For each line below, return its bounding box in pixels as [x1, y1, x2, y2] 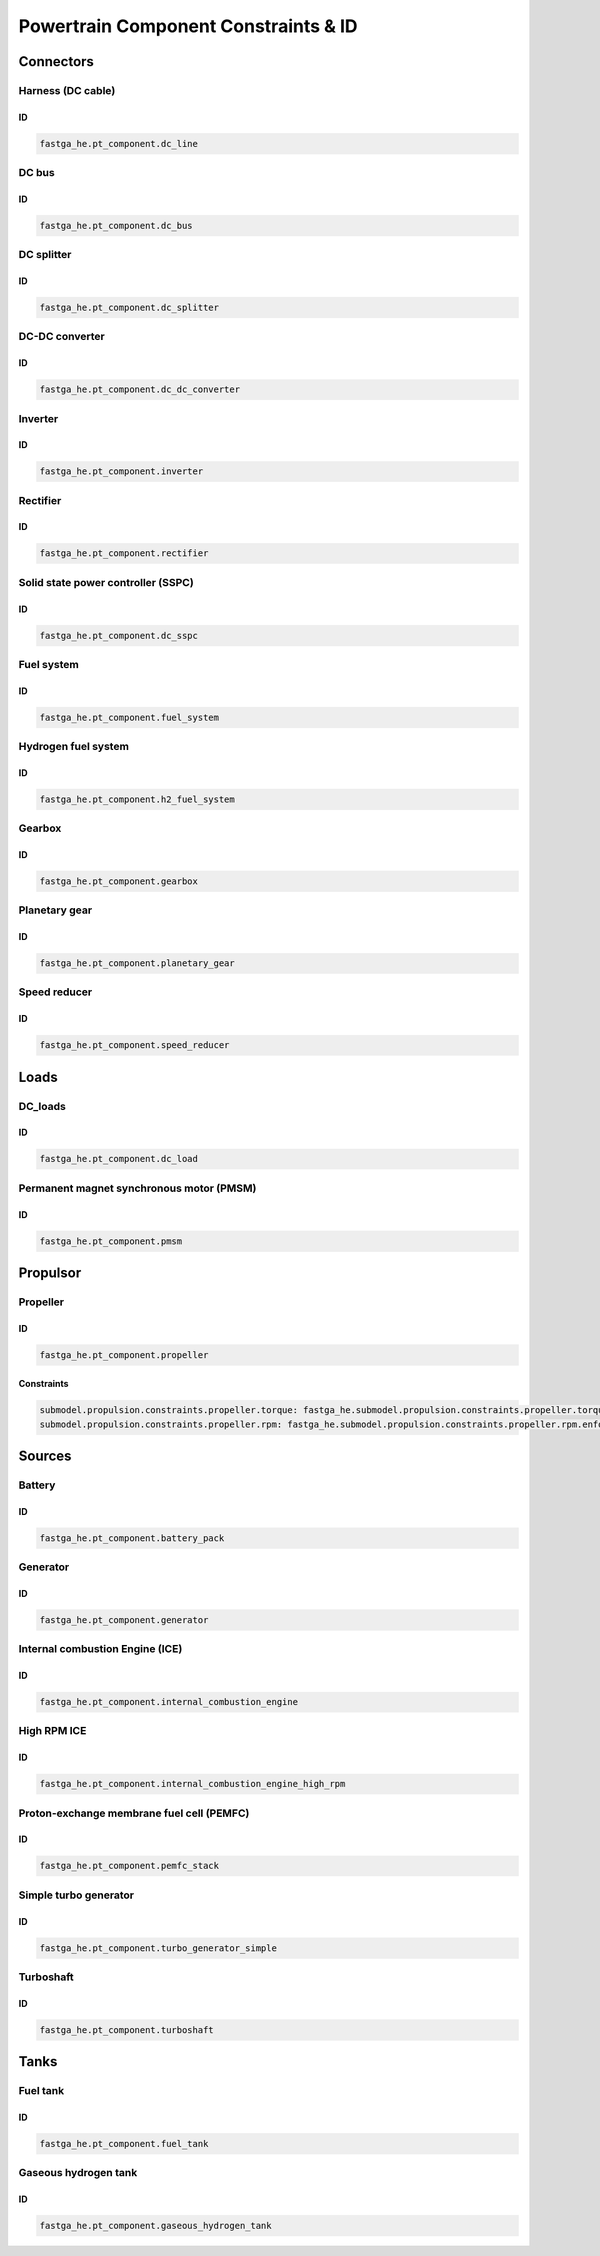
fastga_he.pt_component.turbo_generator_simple [39, 1942, 277, 1954]
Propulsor [18, 1264, 82, 1281]
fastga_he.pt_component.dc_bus [39, 220, 194, 231]
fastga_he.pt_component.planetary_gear [39, 958, 235, 969]
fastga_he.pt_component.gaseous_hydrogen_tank [39, 2220, 272, 2231]
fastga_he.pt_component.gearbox [39, 875, 199, 887]
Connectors [18, 53, 95, 70]
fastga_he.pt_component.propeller [39, 1349, 209, 1360]
